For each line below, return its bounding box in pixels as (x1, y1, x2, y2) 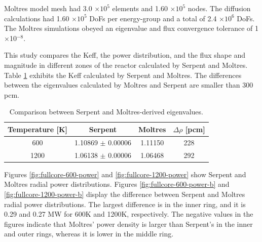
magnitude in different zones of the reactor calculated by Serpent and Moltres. (4, 59, 248, 70)
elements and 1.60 (112, 3, 168, 13)
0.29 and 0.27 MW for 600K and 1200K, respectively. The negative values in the (4, 209, 253, 219)
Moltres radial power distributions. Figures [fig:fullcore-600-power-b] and (4, 179, 230, 189)
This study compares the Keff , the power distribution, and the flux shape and (4, 50, 246, 60)
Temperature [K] (8, 124, 68, 134)
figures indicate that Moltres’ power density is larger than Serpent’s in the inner (4, 218, 253, 229)
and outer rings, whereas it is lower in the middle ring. (4, 228, 174, 239)
